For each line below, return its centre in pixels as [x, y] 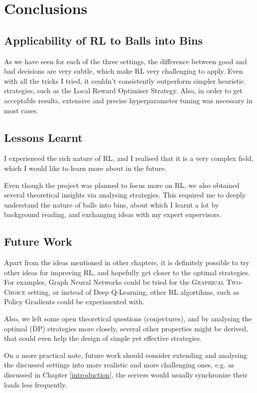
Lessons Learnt [43, 137]
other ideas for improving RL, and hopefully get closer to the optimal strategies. [127, 272]
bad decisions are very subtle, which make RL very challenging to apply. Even [123, 71]
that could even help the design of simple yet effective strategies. [103, 338]
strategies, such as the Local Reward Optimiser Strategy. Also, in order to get [123, 90]
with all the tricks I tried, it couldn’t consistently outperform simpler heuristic [124, 80]
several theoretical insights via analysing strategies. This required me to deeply [125, 195]
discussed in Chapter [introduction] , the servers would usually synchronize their [126, 375]
